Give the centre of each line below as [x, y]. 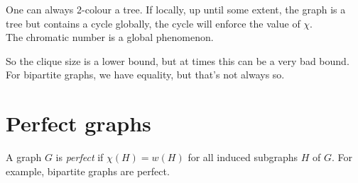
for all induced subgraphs [243, 157]
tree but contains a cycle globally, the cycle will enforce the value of [153, 23]
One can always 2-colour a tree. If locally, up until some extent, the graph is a [176, 9]
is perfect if [80, 157]
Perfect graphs [78, 123]
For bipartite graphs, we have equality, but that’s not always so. [145, 75]
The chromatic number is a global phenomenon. [110, 37]
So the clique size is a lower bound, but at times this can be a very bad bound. [178, 60]
